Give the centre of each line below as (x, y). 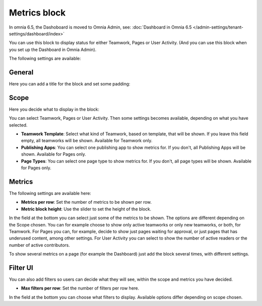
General (21, 72)
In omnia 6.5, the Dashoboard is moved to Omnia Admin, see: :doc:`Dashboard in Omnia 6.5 (100, 27)
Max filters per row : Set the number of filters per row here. (80, 288)
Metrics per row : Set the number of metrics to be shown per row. (86, 202)
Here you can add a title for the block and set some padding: (70, 84)
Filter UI (21, 267)
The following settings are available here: (50, 193)
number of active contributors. (40, 245)
